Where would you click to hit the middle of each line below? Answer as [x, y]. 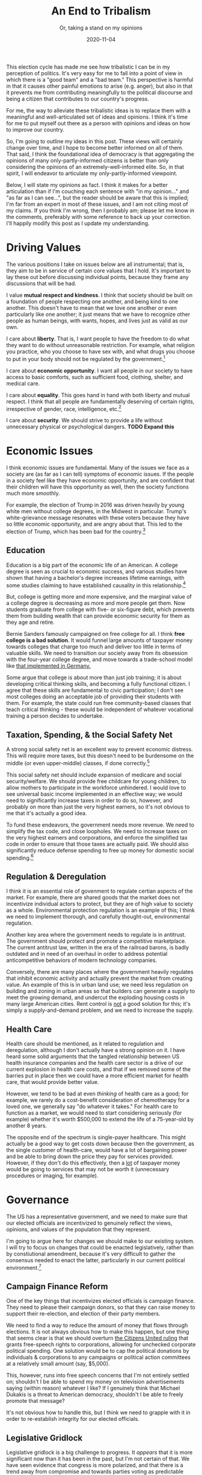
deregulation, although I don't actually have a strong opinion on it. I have [96, 1050]
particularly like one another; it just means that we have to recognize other [98, 314]
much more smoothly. [33, 493]
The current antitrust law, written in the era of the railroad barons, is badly [98, 947]
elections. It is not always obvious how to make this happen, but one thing [98, 1332]
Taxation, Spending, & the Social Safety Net [90, 735]
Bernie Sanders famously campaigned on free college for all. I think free [96, 634]
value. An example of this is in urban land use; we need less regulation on [97, 985]
